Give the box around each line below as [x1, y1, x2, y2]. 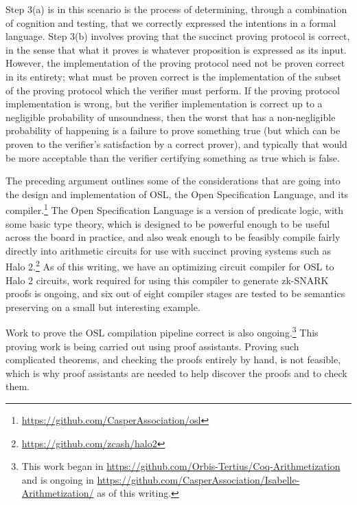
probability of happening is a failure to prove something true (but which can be [5, 123, 341, 138]
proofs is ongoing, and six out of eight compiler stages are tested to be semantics [5, 286, 345, 301]
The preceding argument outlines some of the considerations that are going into [5, 173, 341, 188]
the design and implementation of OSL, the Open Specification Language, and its [5, 186, 349, 201]
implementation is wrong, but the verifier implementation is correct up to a [5, 96, 323, 111]
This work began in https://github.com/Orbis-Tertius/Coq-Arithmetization [21, 459, 341, 473]
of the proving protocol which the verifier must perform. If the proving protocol [5, 83, 340, 97]
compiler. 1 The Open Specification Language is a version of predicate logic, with [5, 201, 344, 217]
